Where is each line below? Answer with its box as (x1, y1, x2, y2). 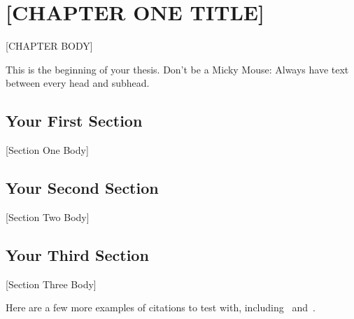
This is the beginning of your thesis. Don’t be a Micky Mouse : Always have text (6, 62, 349, 76)
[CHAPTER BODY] (6, 38, 93, 53)
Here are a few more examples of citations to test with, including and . (6, 300, 316, 315)
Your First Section (6, 110, 143, 132)
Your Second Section (6, 177, 159, 199)
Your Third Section (6, 243, 149, 265)
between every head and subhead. (6, 76, 150, 90)
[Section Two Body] (6, 209, 90, 224)
